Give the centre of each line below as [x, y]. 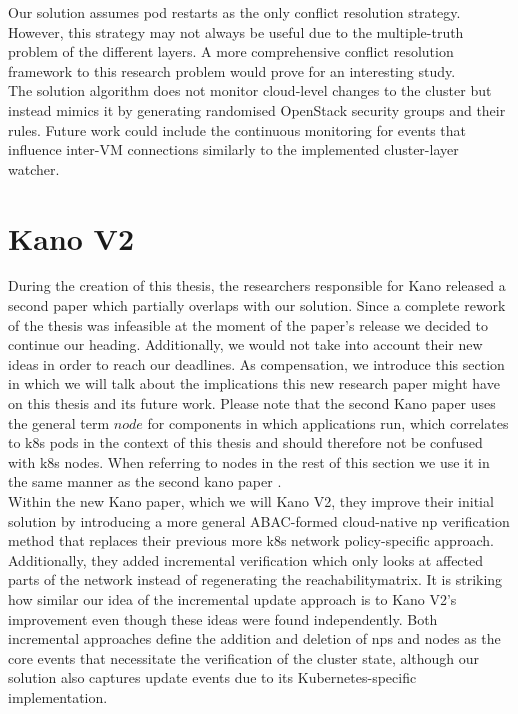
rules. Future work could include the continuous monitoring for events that [237, 129]
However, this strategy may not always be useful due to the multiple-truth [236, 31]
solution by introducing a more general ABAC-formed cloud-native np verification [259, 520]
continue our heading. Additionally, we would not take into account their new [245, 344]
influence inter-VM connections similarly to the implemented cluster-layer [233, 149]
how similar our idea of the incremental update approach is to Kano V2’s [232, 598]
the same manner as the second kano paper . [145, 481]
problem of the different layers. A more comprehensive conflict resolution [231, 51]
